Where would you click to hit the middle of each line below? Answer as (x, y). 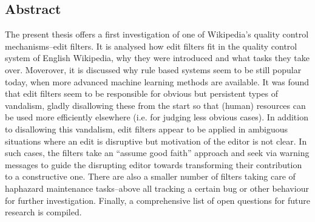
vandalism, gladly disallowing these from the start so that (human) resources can (155, 105)
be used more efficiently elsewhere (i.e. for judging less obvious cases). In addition (157, 117)
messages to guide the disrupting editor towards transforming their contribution (154, 164)
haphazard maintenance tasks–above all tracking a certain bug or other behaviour (157, 188)
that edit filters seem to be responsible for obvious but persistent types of (141, 93)
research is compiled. (43, 212)
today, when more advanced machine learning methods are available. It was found (157, 81)
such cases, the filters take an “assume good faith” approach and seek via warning (157, 153)
